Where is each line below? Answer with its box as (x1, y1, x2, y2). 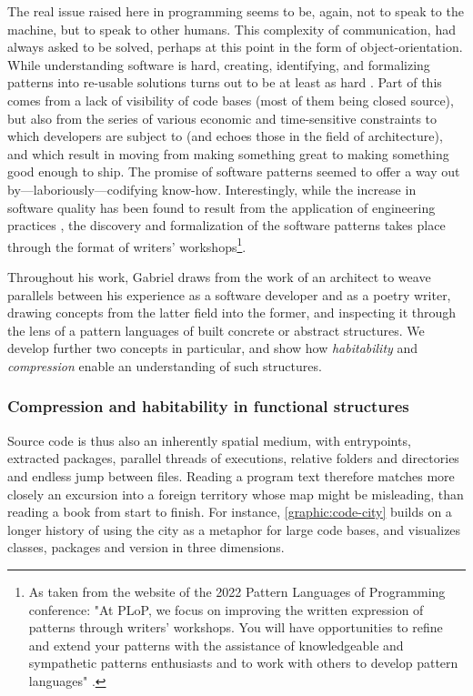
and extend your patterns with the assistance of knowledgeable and (28, 635, 404, 654)
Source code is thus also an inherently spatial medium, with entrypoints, (7, 430, 411, 449)
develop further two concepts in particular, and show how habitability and (7, 338, 418, 358)
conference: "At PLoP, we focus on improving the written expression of (28, 600, 424, 619)
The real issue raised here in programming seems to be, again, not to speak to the (7, 2, 464, 20)
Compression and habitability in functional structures (7, 395, 409, 418)
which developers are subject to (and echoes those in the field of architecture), (7, 126, 443, 146)
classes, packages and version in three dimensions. (7, 538, 285, 557)
